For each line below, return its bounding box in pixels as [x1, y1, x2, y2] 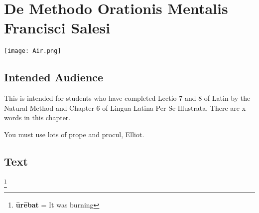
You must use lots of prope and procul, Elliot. [4, 129, 144, 139]
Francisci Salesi [4, 17, 111, 38]
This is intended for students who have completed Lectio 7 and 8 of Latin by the [4, 93, 251, 103]
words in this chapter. [4, 112, 71, 123]
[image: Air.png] [4, 47, 61, 55]
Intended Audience [4, 69, 104, 85]
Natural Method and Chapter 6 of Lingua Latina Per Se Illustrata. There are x [4, 102, 246, 113]
